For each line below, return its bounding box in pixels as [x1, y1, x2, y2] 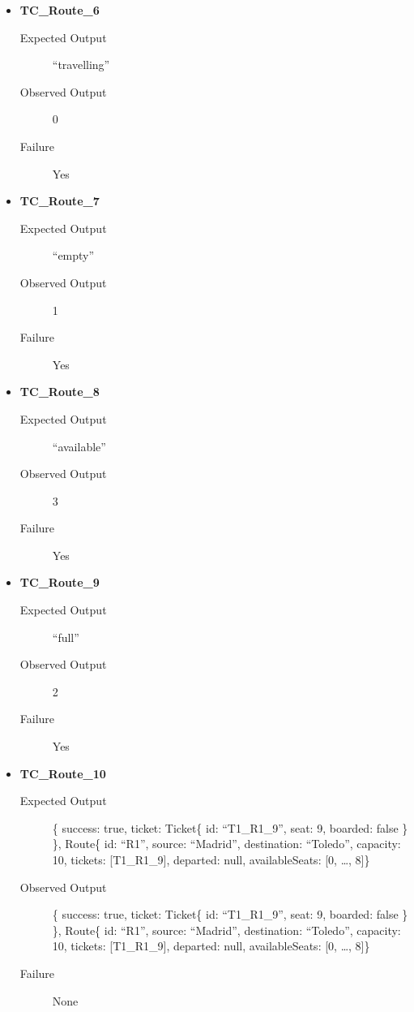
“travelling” [52, 56, 110, 73]
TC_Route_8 [19, 383, 100, 400]
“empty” [52, 247, 95, 264]
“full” [52, 628, 79, 645]
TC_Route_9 [19, 574, 100, 591]
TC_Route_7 [19, 192, 100, 209]
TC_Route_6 [19, 2, 100, 18]
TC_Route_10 [19, 764, 106, 782]
